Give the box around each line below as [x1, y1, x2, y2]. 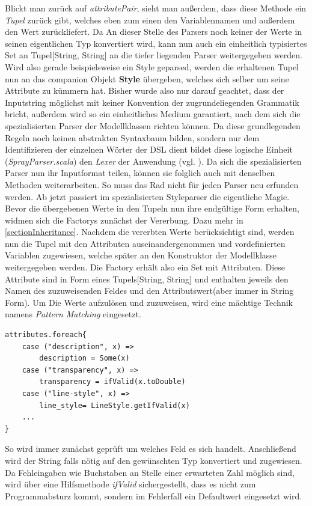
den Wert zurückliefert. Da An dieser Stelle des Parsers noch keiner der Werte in [5, 25, 302, 38]
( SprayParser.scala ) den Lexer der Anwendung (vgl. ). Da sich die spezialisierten [5, 154, 302, 167]
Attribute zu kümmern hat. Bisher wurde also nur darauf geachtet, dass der [5, 84, 284, 97]
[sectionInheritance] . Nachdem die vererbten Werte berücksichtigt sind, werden [5, 225, 295, 238]
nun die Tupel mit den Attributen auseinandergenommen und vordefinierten [5, 237, 286, 249]
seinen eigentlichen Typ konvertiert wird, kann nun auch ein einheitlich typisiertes [5, 37, 307, 49]
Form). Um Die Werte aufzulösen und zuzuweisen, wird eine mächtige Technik [5, 296, 293, 308]
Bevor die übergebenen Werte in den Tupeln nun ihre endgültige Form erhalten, [5, 202, 299, 215]
